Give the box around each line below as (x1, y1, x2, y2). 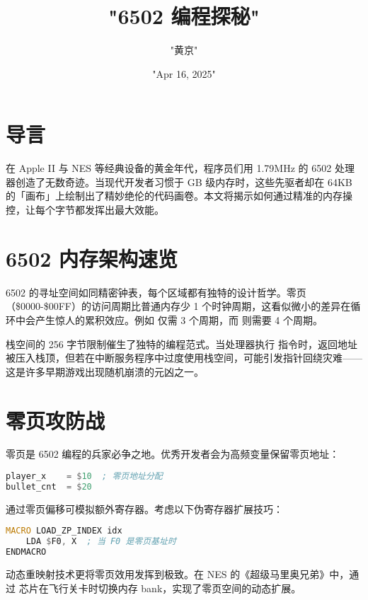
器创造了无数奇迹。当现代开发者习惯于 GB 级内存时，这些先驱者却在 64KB (6, 174, 352, 189)
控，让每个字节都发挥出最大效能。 (6, 202, 164, 217)
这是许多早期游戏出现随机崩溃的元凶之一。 (6, 364, 204, 379)
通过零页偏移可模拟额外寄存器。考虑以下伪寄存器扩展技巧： (6, 501, 283, 516)
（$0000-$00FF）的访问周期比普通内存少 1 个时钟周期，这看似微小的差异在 (6, 299, 351, 313)
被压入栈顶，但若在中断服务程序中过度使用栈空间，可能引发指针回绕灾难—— (6, 350, 362, 365)
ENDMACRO (6, 547, 47, 558)
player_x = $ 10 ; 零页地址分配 (6, 471, 163, 482)
